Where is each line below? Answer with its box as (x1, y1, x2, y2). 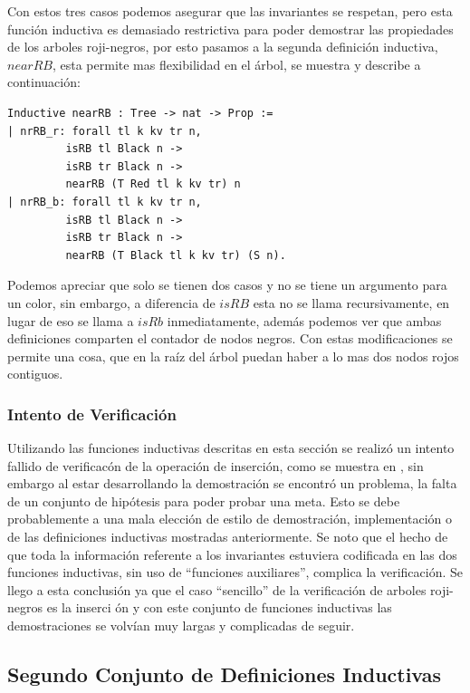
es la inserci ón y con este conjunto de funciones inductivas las (46, 598, 392, 617)
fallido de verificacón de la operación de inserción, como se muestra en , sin (7, 456, 424, 475)
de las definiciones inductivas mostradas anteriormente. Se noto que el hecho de (7, 527, 448, 546)
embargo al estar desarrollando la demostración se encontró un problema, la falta (7, 474, 457, 493)
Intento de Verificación (7, 402, 177, 425)
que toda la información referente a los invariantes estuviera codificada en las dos (7, 544, 457, 563)
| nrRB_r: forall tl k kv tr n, (7, 124, 202, 138)
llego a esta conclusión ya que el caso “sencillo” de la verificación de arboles (7, 580, 427, 599)
